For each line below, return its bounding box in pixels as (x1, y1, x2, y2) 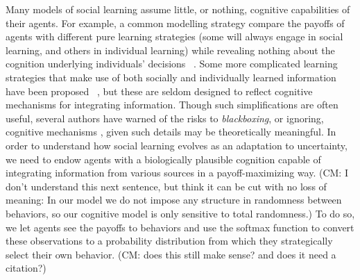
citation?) (6, 261, 46, 275)
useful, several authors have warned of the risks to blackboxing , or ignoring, (6, 110, 324, 125)
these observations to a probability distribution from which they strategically (6, 233, 333, 248)
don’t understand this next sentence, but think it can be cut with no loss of (6, 179, 327, 193)
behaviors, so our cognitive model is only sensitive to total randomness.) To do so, (6, 206, 355, 220)
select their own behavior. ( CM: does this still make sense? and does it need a (6, 247, 336, 261)
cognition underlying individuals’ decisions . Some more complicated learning (6, 56, 338, 71)
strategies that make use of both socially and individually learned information (6, 69, 336, 84)
